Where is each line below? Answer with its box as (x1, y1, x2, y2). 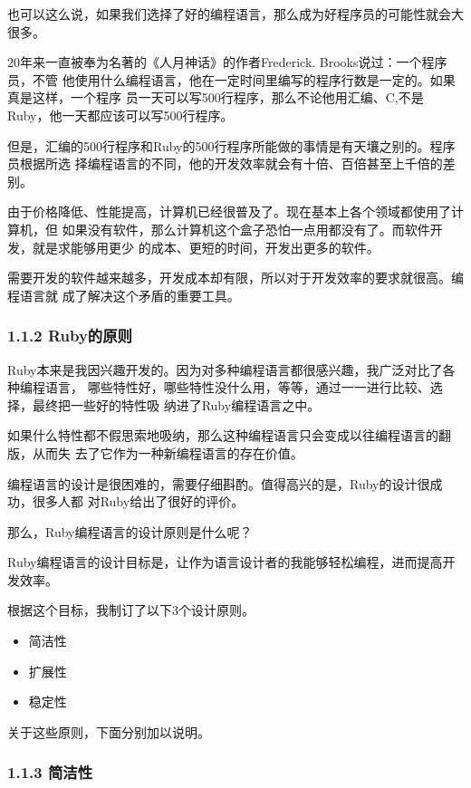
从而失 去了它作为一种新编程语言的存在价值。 (32, 443, 303, 462)
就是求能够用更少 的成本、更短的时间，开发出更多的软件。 (32, 237, 380, 256)
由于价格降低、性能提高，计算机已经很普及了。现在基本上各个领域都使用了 (7, 202, 451, 221)
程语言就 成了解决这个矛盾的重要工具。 (7, 285, 240, 304)
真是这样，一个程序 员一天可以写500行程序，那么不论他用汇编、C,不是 (7, 88, 424, 107)
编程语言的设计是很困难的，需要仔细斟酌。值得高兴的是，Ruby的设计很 (7, 474, 430, 493)
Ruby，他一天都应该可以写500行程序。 (7, 105, 234, 124)
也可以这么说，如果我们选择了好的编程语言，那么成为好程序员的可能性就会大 (7, 5, 464, 23)
